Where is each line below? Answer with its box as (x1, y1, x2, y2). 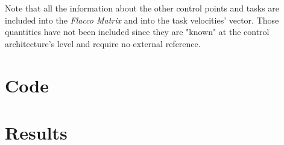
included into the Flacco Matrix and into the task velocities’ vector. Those (5, 13, 279, 26)
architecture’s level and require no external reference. (5, 37, 201, 50)
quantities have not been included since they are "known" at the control (5, 25, 270, 38)
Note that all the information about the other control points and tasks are (5, 2, 280, 14)
